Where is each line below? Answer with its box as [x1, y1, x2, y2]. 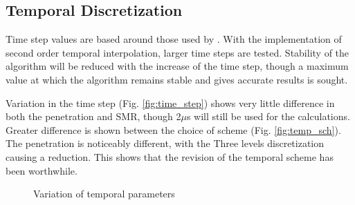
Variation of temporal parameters [33, 186, 175, 201]
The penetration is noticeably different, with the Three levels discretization [6, 136, 325, 150]
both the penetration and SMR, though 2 [6, 109, 181, 124]
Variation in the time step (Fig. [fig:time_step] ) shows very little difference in [6, 95, 335, 110]
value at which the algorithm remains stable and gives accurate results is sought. [6, 72, 348, 86]
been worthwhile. [6, 163, 78, 177]
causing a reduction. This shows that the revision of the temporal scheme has [6, 149, 334, 164]
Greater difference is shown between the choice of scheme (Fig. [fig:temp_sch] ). [6, 122, 341, 137]
